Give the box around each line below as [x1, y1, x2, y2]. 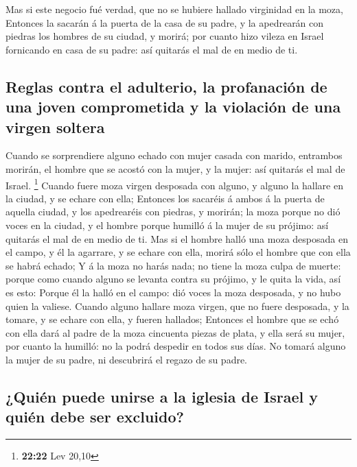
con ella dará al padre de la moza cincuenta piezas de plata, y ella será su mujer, [5, 325, 345, 339]
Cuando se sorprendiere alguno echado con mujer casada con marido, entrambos [5, 148, 343, 163]
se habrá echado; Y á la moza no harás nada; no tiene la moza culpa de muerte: [5, 258, 341, 272]
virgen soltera [5, 116, 105, 137]
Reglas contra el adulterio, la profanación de [5, 75, 327, 97]
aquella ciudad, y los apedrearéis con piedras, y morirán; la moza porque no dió [5, 204, 341, 219]
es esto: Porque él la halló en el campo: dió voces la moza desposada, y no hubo [5, 285, 341, 299]
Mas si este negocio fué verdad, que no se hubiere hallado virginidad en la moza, [5, 2, 343, 16]
